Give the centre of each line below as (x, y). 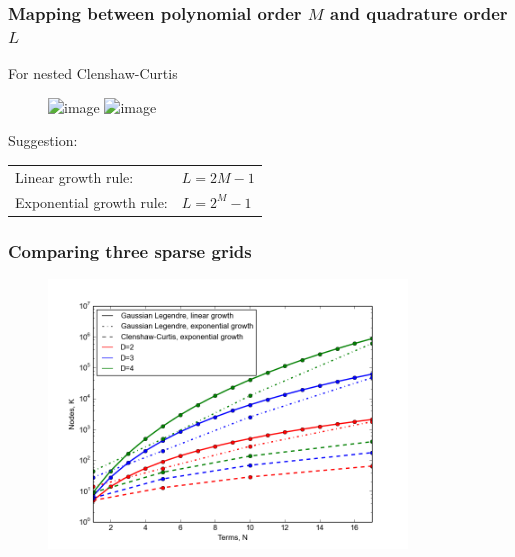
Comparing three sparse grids (130, 250)
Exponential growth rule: (91, 201)
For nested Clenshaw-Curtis (93, 73)
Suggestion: (43, 140)
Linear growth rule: (74, 176)
